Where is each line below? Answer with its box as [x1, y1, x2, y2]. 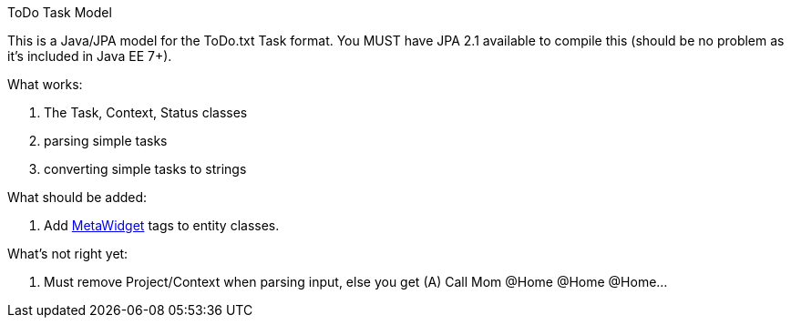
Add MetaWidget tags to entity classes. [44, 218, 280, 233]
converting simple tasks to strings [44, 161, 247, 177]
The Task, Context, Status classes [44, 105, 248, 120]
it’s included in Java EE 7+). [7, 48, 172, 64]
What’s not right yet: [7, 246, 128, 261]
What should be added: [7, 189, 148, 205]
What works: [7, 76, 83, 92]
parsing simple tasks [44, 133, 168, 148]
